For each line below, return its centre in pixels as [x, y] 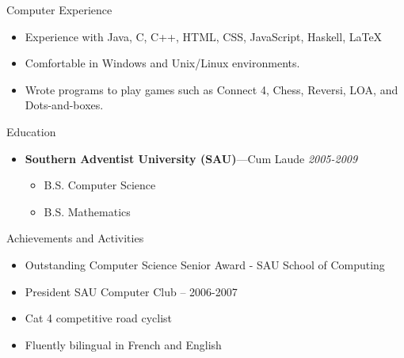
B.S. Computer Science [100, 185]
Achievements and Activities [75, 238]
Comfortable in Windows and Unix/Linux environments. [162, 63]
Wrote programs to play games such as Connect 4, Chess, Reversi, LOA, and [212, 89]
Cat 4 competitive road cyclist [99, 318]
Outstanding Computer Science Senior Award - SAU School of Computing [205, 264]
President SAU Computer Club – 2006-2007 [131, 291]
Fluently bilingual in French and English [123, 344]
